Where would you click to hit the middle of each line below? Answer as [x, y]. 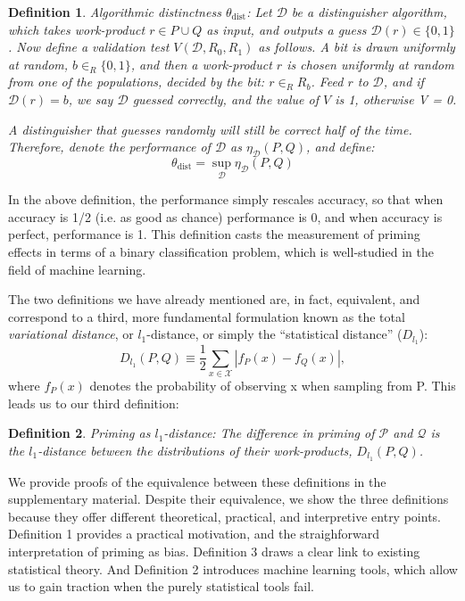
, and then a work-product [201, 64]
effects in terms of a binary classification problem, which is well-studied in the [221, 251]
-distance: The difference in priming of [269, 433]
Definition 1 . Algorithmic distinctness [115, 12]
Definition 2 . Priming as [79, 433]
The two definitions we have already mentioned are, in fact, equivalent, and [214, 299]
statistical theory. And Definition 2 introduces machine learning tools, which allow [233, 568]
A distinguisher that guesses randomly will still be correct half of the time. [210, 129]
